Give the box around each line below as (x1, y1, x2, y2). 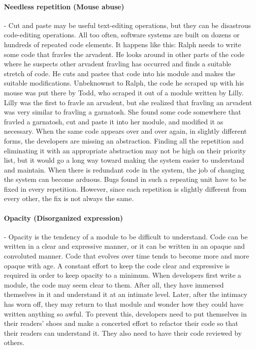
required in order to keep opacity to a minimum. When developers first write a (4, 270, 241, 280)
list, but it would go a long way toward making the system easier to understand (4, 155, 245, 165)
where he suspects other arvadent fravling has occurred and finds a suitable (4, 58, 231, 69)
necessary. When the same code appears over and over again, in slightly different (4, 126, 247, 136)
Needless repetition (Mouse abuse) (4, 1, 125, 11)
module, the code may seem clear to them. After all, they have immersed (4, 279, 224, 290)
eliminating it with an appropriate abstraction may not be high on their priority (4, 145, 246, 155)
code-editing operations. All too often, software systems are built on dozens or (4, 29, 240, 40)
